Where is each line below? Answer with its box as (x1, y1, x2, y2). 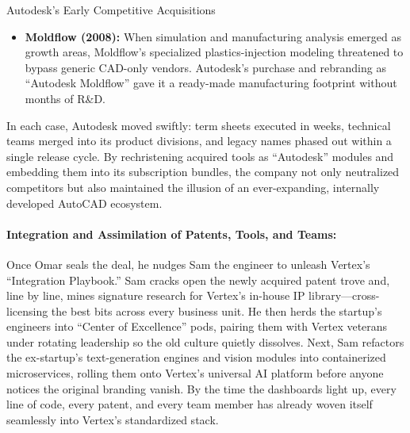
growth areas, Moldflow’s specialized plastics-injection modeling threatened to (25, 44, 404, 60)
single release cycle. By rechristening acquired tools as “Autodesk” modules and (6, 148, 394, 164)
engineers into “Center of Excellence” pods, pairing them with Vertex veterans (6, 318, 388, 335)
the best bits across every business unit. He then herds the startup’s (51, 302, 382, 319)
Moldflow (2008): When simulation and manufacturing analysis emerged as (25, 28, 401, 44)
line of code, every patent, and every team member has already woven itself (6, 396, 373, 412)
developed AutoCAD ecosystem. (6, 194, 163, 211)
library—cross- (308, 287, 380, 304)
